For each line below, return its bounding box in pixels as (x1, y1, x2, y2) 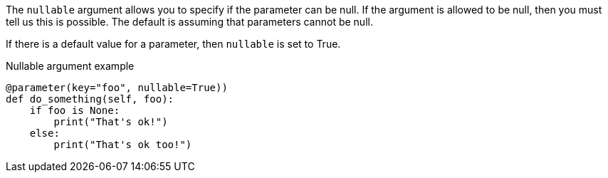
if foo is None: (29, 105, 120, 116)
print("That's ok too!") (53, 139, 192, 150)
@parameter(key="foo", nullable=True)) (6, 82, 228, 93)
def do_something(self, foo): (6, 93, 174, 105)
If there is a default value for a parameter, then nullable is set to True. (6, 38, 341, 50)
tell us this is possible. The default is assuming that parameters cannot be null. (6, 16, 373, 28)
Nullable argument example (6, 60, 135, 72)
